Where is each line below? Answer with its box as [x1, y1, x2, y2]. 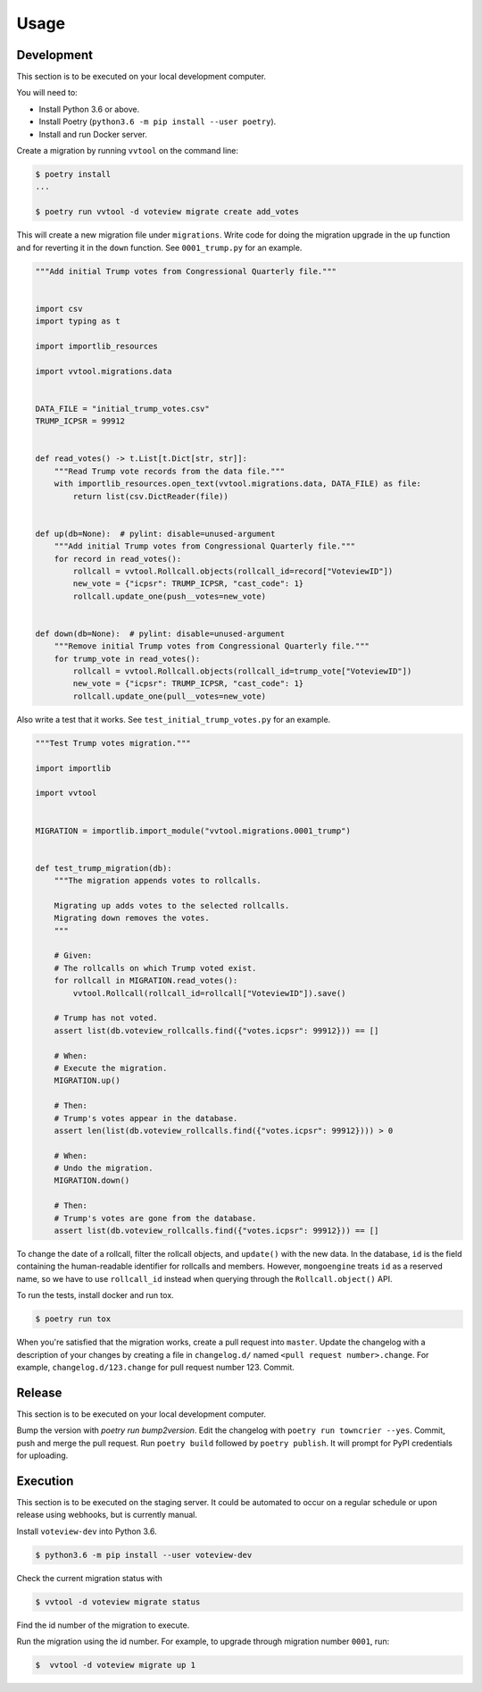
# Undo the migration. [54, 1163, 154, 1174]
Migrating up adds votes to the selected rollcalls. [54, 900, 290, 910]
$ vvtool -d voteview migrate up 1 [35, 1660, 196, 1670]
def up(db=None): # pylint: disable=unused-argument [35, 528, 276, 539]
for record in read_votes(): [54, 554, 182, 564]
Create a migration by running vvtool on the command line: [16, 146, 238, 156]
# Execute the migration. [54, 1063, 168, 1073]
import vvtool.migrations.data [35, 366, 173, 376]
